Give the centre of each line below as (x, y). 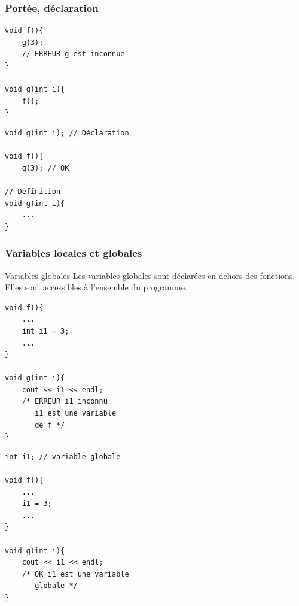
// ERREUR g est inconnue (73, 54)
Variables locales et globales (74, 253)
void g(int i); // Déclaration (67, 133)
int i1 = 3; (45, 331)
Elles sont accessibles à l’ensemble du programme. (96, 287)
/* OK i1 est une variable (75, 574)
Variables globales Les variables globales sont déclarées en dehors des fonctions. (150, 275)
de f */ (50, 425)
